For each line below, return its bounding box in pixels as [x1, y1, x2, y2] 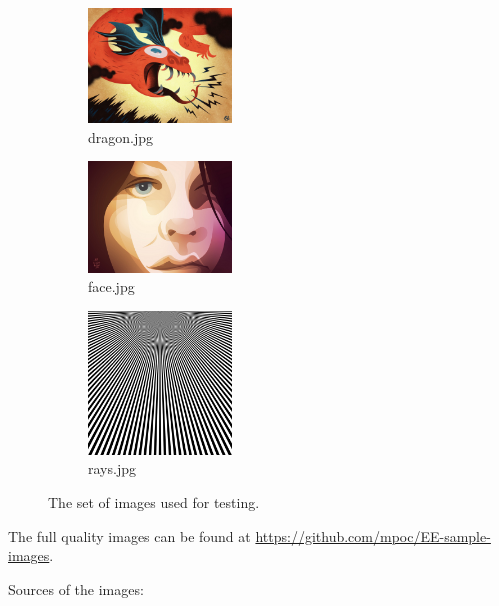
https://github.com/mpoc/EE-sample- [255, 525, 491, 546]
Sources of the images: [8, 578, 144, 599]
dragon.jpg [88, 126, 154, 147]
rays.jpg [88, 458, 136, 479]
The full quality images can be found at [8, 525, 251, 546]
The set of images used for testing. [48, 491, 260, 512]
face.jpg [88, 276, 135, 297]
